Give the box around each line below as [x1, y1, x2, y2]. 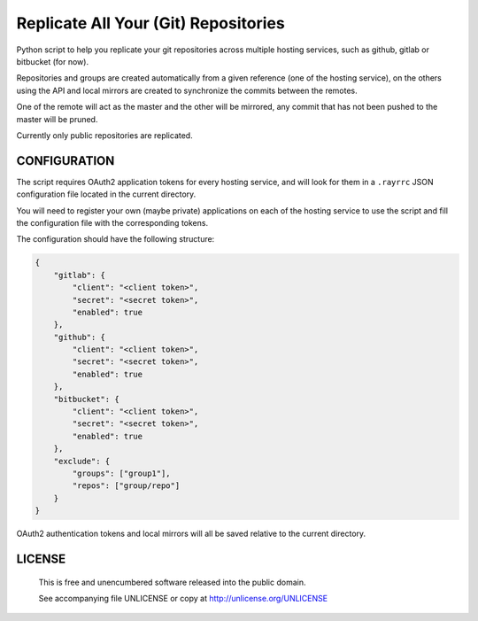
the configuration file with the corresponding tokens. [16, 217, 208, 228]
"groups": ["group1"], [72, 468, 172, 478]
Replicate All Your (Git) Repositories [16, 13, 285, 33]
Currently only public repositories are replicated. [16, 129, 194, 141]
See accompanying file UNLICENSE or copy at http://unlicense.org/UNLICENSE [38, 593, 328, 603]
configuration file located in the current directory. [16, 189, 197, 199]
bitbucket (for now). [16, 56, 89, 66]
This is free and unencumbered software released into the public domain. [38, 577, 306, 587]
